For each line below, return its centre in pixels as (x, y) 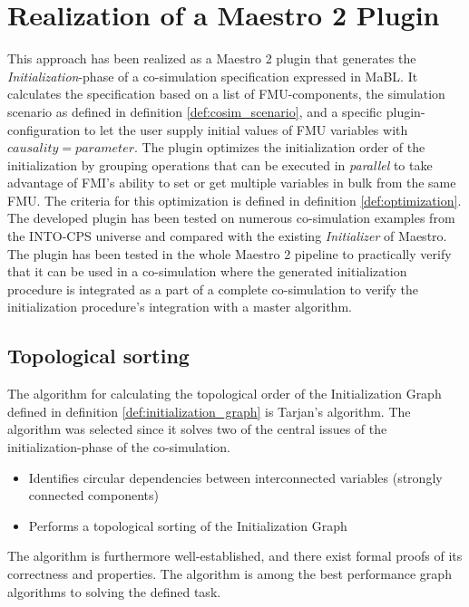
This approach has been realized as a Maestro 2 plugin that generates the (212, 58)
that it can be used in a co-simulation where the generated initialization (207, 271)
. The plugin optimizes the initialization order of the (280, 147)
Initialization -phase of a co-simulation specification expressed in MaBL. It (213, 76)
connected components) (93, 495)
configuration (44, 129)
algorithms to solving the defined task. (114, 591)
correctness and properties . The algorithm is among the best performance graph (230, 573)
